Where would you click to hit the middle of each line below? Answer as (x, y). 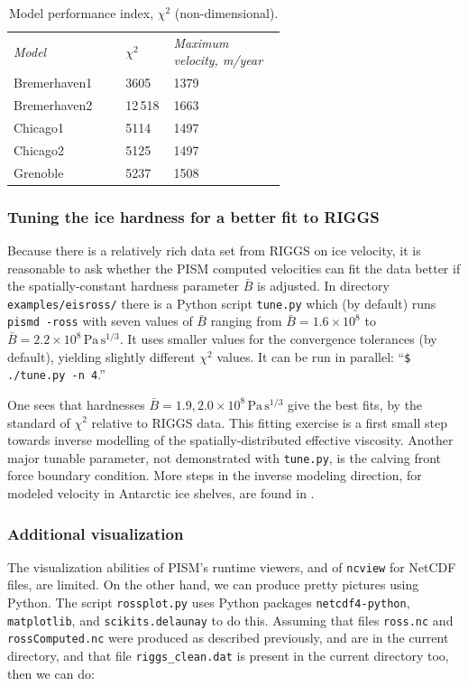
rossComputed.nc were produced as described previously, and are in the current (228, 638)
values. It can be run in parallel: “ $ (314, 356)
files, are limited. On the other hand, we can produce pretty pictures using (213, 584)
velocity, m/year (218, 60)
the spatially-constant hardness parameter (124, 286)
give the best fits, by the (355, 404)
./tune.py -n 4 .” (56, 374)
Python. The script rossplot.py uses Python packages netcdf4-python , (209, 603)
